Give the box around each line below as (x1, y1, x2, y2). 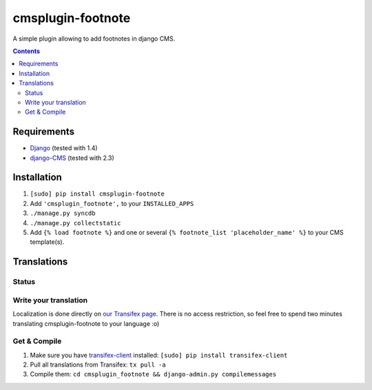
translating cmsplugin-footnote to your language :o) (12, 319, 160, 327)
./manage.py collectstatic (30, 219, 121, 227)
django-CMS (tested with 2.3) (30, 154, 115, 162)
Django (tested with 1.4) (30, 144, 98, 152)
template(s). (30, 238, 65, 246)
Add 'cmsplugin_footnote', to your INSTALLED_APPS (30, 199, 194, 207)
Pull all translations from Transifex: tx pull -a (30, 360, 166, 369)
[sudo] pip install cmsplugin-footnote (30, 190, 165, 198)
